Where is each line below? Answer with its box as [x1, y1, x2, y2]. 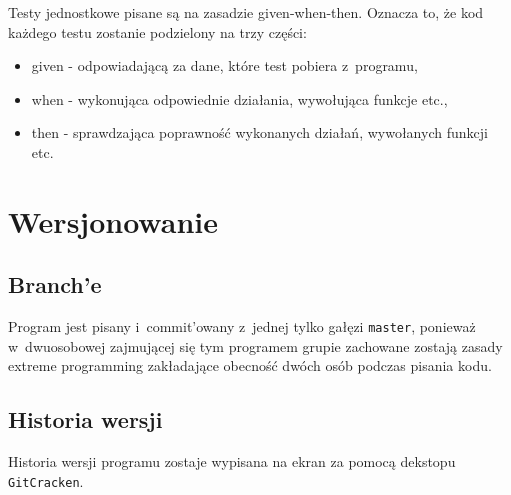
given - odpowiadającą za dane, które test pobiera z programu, [31, 55, 418, 76]
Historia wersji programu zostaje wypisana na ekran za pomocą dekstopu [8, 451, 456, 472]
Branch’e [8, 269, 102, 300]
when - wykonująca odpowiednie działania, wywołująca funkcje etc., [31, 88, 448, 109]
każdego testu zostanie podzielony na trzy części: [8, 21, 307, 42]
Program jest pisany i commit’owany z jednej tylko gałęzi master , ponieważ [8, 316, 476, 337]
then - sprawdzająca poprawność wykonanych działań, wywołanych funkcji [31, 122, 488, 143]
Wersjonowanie [8, 200, 218, 241]
